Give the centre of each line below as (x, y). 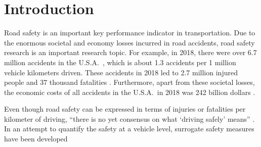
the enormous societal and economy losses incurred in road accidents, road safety (129, 42)
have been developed (36, 139)
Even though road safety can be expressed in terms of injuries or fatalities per (125, 109)
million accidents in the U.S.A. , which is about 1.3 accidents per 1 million (120, 62)
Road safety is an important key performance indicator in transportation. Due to (130, 33)
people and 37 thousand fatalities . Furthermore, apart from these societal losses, (129, 82)
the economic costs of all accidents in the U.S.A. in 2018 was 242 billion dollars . (130, 92)
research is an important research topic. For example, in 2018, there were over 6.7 (130, 52)
